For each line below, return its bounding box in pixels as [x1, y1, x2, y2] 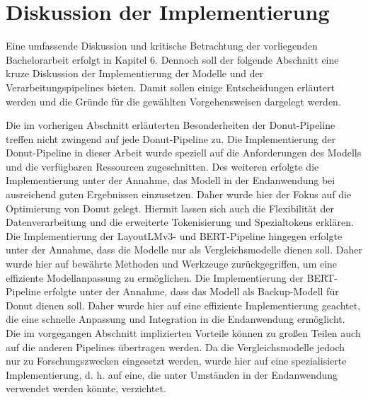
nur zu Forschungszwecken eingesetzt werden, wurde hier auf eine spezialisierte [6, 353, 347, 368]
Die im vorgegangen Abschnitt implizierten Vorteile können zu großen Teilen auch [6, 326, 361, 340]
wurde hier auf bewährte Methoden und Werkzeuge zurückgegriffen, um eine [6, 256, 338, 271]
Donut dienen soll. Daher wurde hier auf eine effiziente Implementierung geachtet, [6, 297, 361, 312]
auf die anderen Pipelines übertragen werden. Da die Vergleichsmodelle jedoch [6, 339, 345, 354]
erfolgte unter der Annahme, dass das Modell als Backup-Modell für [44, 284, 339, 299]
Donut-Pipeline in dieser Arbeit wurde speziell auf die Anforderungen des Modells [6, 145, 362, 160]
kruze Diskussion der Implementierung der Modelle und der [6, 66, 264, 81]
